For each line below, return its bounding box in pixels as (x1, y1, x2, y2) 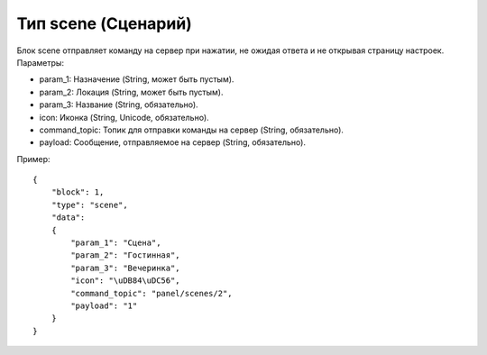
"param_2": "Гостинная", (70, 250, 180, 260)
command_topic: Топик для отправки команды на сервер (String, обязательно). (39, 124, 345, 135)
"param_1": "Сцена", (70, 238, 161, 248)
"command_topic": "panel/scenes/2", (70, 288, 234, 298)
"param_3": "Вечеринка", (70, 262, 180, 273)
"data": (51, 213, 86, 223)
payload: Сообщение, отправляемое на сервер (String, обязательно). (39, 137, 307, 148)
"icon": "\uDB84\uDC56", (70, 276, 180, 286)
